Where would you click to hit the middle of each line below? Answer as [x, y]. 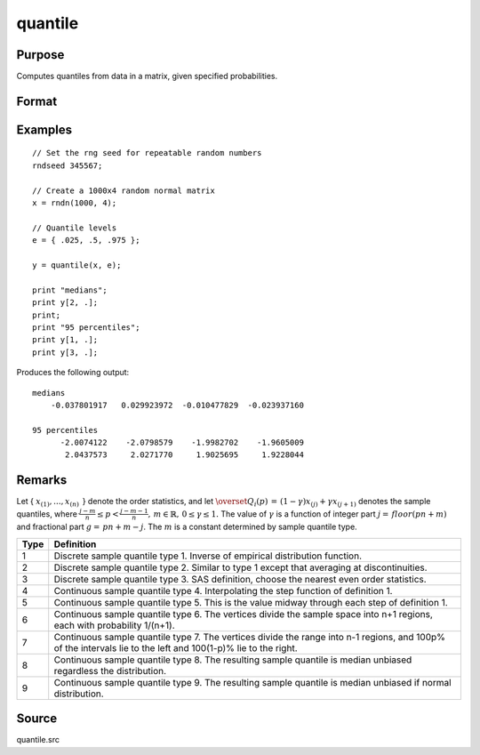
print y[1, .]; [65, 340]
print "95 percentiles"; [86, 327]
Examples [44, 129]
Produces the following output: [73, 373]
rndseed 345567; [68, 165]
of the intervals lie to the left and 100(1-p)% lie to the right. [176, 647]
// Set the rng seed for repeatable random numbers [147, 153]
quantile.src [38, 740]
